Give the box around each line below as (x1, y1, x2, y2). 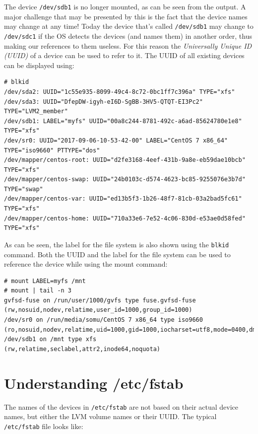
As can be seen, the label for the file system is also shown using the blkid (4, 239, 229, 249)
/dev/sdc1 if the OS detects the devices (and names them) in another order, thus (4, 30, 253, 41)
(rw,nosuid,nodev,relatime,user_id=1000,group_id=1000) (4, 306, 193, 314)
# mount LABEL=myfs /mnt (4, 277, 86, 285)
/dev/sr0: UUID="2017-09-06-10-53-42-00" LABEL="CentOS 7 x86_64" (4, 137, 228, 144)
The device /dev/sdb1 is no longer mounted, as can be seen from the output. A (4, 1, 246, 11)
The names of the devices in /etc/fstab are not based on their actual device (4, 401, 239, 412)
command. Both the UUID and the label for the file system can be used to (4, 249, 231, 259)
